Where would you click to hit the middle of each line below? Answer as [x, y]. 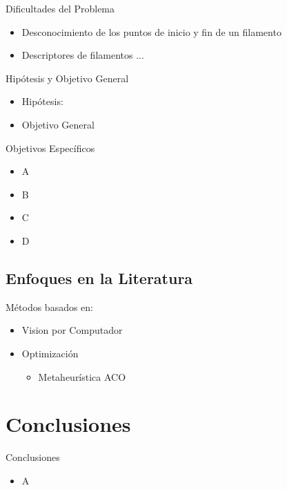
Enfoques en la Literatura [99, 277]
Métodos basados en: [50, 307]
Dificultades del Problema [60, 8]
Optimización [50, 353]
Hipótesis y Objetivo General [67, 78]
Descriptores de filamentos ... [83, 55]
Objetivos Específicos [50, 148]
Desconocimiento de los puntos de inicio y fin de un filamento [151, 31]
